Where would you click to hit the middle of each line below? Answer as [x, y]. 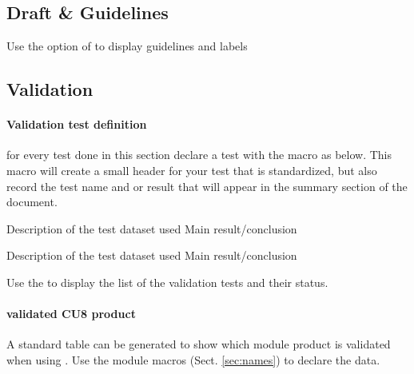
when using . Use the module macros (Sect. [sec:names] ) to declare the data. [193, 359]
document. [32, 202]
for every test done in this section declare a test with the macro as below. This [199, 155]
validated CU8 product [71, 314]
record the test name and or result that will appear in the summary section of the [207, 186]
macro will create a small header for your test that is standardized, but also [192, 170]
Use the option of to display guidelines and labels [127, 46]
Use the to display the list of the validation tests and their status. [167, 282]
